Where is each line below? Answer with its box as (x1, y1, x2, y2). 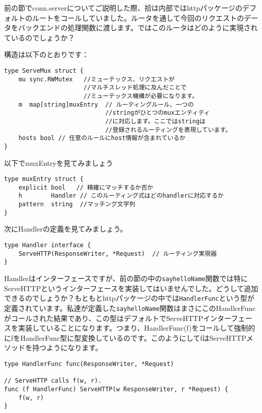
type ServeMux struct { (4, 67, 84, 74)
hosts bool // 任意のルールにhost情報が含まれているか (18, 134, 186, 142)
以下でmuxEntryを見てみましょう (4, 157, 113, 168)
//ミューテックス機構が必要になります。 (83, 92, 198, 100)
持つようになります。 (32, 342, 102, 353)
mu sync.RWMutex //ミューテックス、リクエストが (18, 75, 175, 83)
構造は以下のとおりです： (4, 49, 89, 60)
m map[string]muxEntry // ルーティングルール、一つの (18, 101, 194, 108)
